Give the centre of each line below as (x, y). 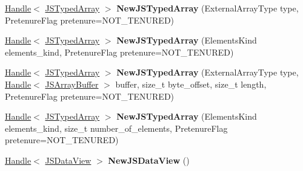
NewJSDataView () (149, 160)
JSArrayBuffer (72, 84)
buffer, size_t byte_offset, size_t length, (191, 84)
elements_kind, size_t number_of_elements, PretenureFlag (116, 128)
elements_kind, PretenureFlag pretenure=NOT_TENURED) (119, 52)
